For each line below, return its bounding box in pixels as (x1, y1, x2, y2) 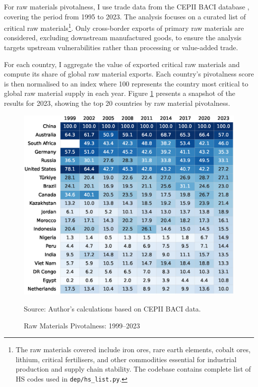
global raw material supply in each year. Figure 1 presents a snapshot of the (4, 88, 235, 98)
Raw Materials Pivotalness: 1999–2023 (24, 320, 140, 330)
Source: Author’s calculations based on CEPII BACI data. (24, 304, 201, 314)
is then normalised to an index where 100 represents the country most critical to (4, 78, 249, 88)
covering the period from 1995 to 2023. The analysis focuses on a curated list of (4, 11, 246, 21)
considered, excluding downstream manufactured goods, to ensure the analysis (4, 32, 242, 43)
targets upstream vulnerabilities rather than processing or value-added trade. (4, 42, 238, 53)
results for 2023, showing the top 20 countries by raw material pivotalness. (4, 98, 230, 108)
